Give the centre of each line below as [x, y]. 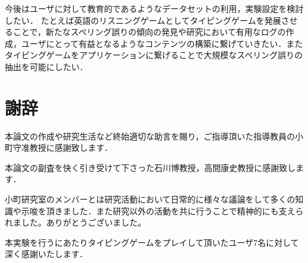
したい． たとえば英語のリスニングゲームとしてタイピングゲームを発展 [143, 20]
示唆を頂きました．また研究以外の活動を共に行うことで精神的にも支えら [162, 210]
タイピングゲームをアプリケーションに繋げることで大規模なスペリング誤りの [154, 55]
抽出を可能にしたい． [46, 66]
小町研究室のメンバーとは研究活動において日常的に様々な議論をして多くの [150, 199]
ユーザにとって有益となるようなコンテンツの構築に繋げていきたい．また [162, 43]
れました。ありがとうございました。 [75, 222]
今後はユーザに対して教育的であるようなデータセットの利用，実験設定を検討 [154, 8]
